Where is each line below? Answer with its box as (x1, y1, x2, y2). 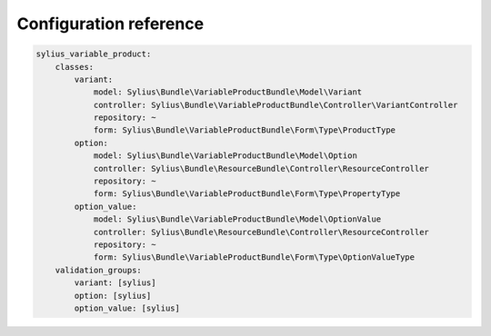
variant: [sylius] (74, 278, 156, 288)
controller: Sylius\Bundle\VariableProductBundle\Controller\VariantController (93, 100, 458, 110)
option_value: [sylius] (74, 302, 181, 313)
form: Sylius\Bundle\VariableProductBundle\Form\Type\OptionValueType (93, 252, 416, 262)
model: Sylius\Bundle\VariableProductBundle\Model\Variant (93, 87, 363, 97)
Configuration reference (16, 14, 205, 34)
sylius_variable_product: (35, 49, 152, 59)
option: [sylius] (74, 291, 152, 301)
